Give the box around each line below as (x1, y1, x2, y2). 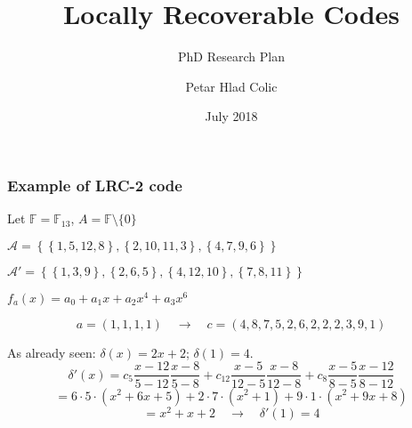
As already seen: (7, 343, 96, 361)
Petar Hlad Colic (185, 77, 278, 95)
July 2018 (205, 107, 258, 125)
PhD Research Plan (178, 47, 285, 66)
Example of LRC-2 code (7, 174, 182, 196)
